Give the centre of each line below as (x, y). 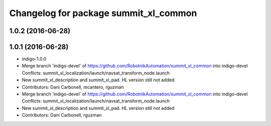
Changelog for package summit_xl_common (103, 13)
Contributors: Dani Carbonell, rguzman (62, 115)
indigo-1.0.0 (34, 59)
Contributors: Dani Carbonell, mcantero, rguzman (73, 87)
